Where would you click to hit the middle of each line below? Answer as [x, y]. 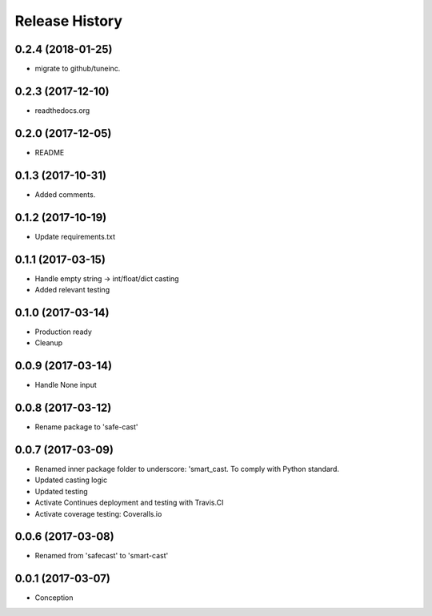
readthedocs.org [62, 110]
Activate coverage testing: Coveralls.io [98, 513]
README [50, 152]
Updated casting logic [71, 480]
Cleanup [49, 343]
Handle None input [66, 385]
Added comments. [65, 194]
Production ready [63, 332]
